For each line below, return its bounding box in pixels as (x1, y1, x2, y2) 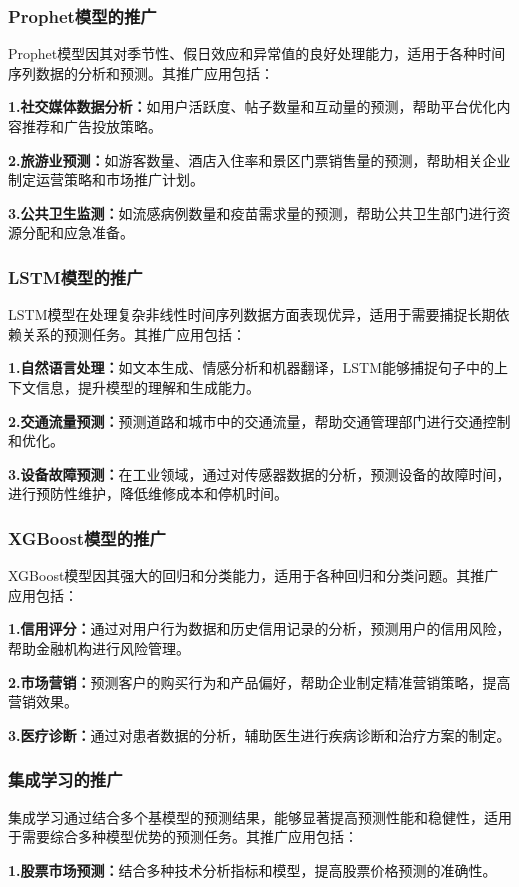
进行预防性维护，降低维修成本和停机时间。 (8, 483, 288, 504)
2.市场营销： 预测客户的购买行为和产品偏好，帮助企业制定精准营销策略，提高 (8, 671, 511, 692)
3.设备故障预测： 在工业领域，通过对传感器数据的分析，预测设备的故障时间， (8, 463, 511, 484)
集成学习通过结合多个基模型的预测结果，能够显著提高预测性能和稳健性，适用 (8, 806, 512, 827)
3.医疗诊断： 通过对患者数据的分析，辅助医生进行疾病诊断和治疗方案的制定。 (8, 724, 511, 745)
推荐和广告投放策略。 (21, 116, 162, 136)
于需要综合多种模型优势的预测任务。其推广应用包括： (8, 826, 358, 847)
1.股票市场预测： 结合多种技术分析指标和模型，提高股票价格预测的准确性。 (8, 859, 497, 880)
